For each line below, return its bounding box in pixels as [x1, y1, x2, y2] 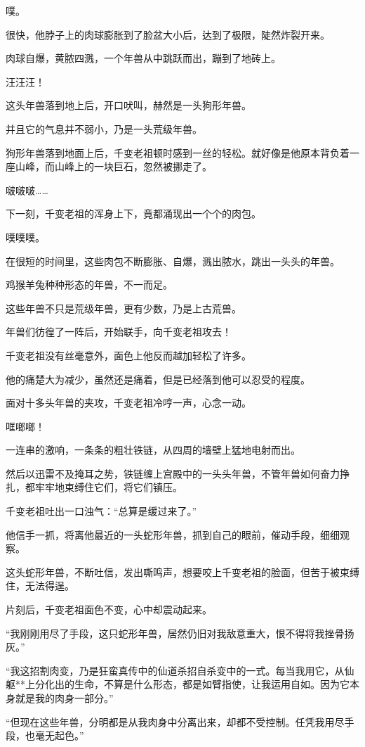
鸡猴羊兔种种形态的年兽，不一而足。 [6, 277, 173, 292]
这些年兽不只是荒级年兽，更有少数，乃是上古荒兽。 [6, 300, 241, 315]
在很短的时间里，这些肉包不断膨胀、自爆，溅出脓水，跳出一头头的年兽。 [6, 253, 340, 268]
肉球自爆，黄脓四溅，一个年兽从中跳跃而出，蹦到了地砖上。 [6, 51, 281, 65]
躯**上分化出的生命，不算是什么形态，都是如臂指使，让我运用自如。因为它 [6, 677, 350, 691]
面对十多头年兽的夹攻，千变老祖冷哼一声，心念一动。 [6, 395, 251, 410]
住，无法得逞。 [6, 578, 74, 593]
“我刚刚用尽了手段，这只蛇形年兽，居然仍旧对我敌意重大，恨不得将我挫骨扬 [6, 625, 354, 640]
